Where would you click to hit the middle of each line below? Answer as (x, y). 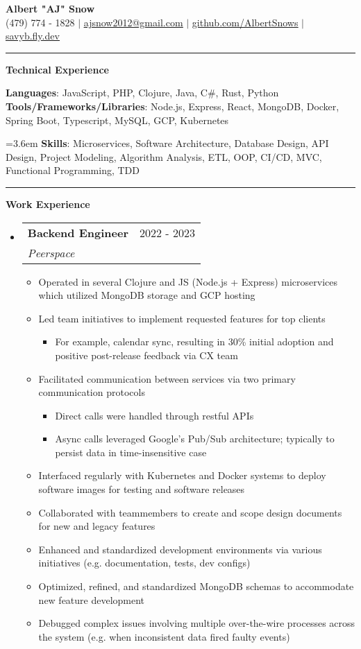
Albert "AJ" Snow (50, 8)
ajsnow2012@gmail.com (133, 22)
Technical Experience (57, 69)
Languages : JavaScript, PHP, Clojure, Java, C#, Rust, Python (142, 93)
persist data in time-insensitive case (131, 452)
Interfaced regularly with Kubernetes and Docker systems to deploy (182, 475)
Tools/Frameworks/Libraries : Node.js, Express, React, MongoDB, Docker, (173, 106)
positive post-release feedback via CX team (146, 355)
